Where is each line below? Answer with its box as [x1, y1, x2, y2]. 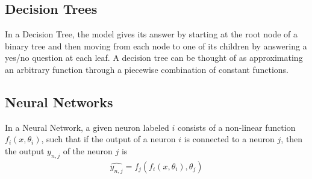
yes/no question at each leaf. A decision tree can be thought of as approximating [5, 51, 303, 64]
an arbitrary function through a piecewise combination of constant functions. [5, 63, 289, 75]
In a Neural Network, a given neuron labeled [5, 121, 169, 133]
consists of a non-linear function [177, 121, 296, 133]
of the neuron [63, 144, 113, 157]
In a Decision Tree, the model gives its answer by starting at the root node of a [5, 28, 298, 40]
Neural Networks [5, 92, 113, 111]
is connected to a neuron [184, 133, 275, 145]
